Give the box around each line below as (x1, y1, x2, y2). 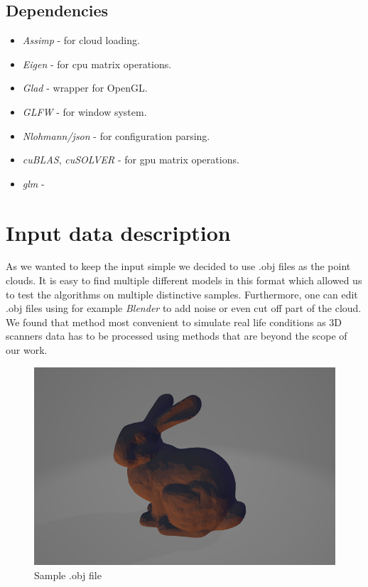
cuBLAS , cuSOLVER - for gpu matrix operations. (22, 152, 239, 167)
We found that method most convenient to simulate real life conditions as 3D (6, 314, 342, 329)
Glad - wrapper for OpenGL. (22, 80, 148, 95)
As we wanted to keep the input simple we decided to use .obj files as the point (6, 259, 351, 274)
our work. (6, 343, 48, 357)
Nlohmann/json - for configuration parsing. (22, 128, 210, 143)
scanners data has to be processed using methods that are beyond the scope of (6, 328, 347, 343)
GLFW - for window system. (22, 104, 147, 119)
